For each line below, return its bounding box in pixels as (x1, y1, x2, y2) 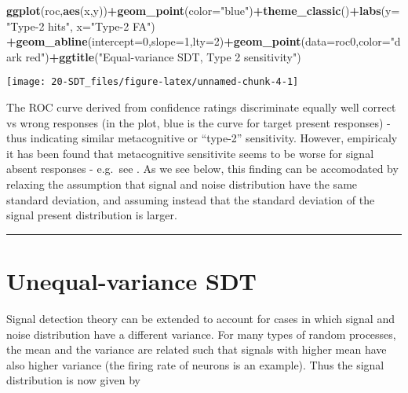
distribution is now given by (6, 372, 140, 388)
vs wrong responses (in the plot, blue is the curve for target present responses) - (6, 114, 391, 130)
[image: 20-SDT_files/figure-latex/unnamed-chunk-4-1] (6, 76, 299, 88)
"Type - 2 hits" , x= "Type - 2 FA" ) (6, 17, 155, 34)
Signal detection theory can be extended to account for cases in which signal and (6, 310, 395, 326)
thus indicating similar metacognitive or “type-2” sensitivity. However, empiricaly (6, 130, 398, 146)
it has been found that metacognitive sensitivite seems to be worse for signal (6, 145, 374, 161)
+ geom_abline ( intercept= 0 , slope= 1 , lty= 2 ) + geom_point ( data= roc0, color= (6, 33, 391, 50)
